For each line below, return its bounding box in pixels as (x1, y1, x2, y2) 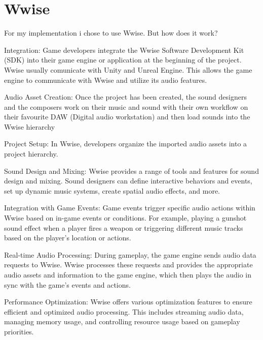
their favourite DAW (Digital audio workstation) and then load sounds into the (4, 111, 250, 122)
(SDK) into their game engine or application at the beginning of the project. (4, 54, 242, 65)
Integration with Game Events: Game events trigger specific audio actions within (4, 202, 255, 213)
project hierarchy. (4, 148, 58, 159)
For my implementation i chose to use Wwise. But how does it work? (4, 27, 218, 38)
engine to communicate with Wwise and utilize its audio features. (4, 74, 207, 85)
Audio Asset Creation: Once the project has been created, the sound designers (4, 91, 247, 102)
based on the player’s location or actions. (4, 232, 131, 243)
